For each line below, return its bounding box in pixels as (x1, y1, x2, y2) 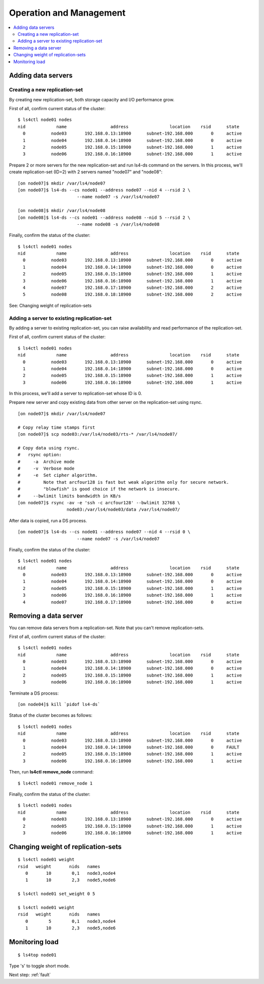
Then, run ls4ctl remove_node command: (9, 769, 94, 775)
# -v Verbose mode (18, 466, 75, 471)
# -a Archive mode (18, 459, 75, 465)
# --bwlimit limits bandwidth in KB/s (18, 493, 121, 499)
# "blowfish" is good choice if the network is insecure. (18, 486, 180, 492)
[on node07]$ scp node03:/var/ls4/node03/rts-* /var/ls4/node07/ (18, 431, 178, 437)
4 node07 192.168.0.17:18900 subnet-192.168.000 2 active (22, 285, 242, 291)
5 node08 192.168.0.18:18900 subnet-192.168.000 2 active (22, 292, 242, 297)
